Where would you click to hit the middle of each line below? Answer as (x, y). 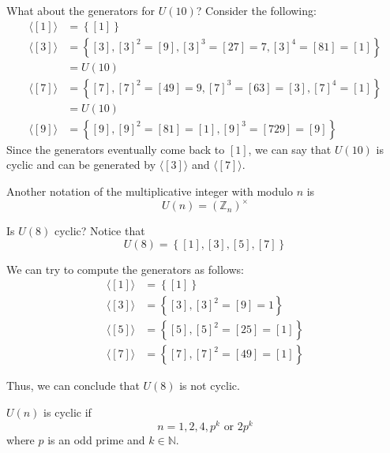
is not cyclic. (210, 386)
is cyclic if (67, 412)
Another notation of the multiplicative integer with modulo (150, 191)
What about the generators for (81, 10)
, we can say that (290, 149)
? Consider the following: (256, 10)
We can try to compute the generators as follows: (125, 269)
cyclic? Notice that (99, 231)
